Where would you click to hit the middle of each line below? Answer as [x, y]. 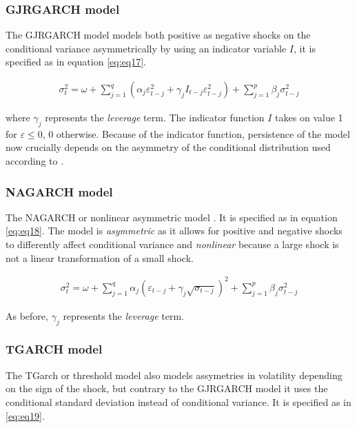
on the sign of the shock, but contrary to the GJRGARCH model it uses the [167, 388]
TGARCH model [54, 349]
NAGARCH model [59, 191]
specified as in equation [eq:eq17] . [76, 62]
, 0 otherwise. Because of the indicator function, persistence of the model [196, 133]
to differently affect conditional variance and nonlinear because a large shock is [172, 244]
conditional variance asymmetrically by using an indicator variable [146, 48]
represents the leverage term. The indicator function [155, 118]
